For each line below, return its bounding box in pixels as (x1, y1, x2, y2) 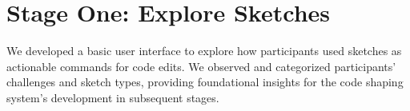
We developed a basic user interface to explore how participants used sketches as (6, 42, 402, 59)
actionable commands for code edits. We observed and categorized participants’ (6, 57, 396, 74)
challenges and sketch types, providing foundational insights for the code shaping (6, 73, 404, 90)
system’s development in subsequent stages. (6, 89, 219, 105)
